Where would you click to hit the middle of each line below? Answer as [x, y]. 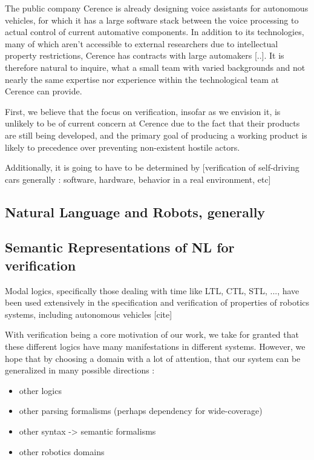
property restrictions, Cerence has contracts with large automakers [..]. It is [145, 55]
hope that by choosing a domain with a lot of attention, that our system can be [153, 358]
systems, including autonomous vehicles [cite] [89, 314]
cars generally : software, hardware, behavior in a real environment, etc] [138, 179]
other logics [40, 390]
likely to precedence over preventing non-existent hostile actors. [123, 147]
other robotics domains [62, 451]
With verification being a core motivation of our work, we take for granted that [152, 334]
